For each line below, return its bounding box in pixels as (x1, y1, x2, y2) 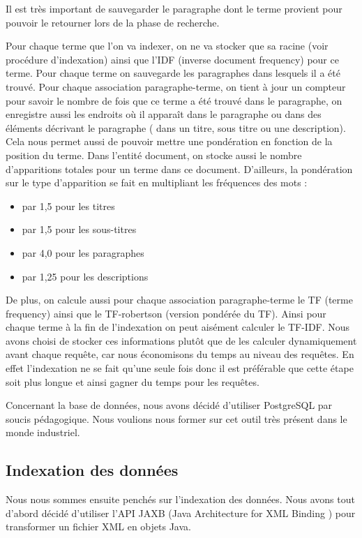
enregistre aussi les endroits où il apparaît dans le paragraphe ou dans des (6, 107, 322, 121)
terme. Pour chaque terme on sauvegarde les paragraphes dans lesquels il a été (6, 66, 340, 80)
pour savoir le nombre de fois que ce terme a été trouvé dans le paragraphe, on (6, 93, 342, 107)
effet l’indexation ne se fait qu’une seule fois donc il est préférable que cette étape (6, 361, 354, 375)
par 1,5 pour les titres (22, 198, 115, 213)
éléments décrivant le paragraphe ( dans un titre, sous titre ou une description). (6, 120, 346, 135)
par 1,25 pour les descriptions (22, 269, 149, 283)
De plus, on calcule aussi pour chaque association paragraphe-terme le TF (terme (6, 292, 353, 307)
